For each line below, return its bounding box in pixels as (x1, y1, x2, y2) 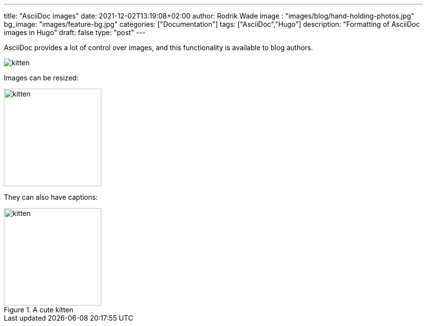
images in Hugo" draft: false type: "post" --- (4, 28, 146, 37)
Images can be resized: (4, 74, 79, 82)
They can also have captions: (4, 193, 98, 201)
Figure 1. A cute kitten (4, 306, 74, 314)
